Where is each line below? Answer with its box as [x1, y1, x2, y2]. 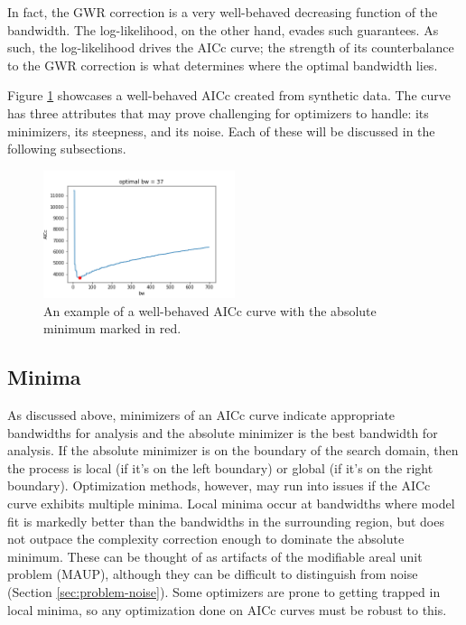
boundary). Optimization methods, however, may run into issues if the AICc [7, 476, 431, 495]
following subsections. [7, 139, 126, 158]
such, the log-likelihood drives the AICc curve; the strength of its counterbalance [7, 38, 454, 57]
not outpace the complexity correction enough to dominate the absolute [7, 529, 405, 548]
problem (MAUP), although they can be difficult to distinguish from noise [7, 564, 418, 583]
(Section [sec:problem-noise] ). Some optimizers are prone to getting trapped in [7, 583, 441, 601]
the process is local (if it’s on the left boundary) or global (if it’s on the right [7, 458, 433, 477]
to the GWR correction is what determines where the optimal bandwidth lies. [7, 55, 438, 74]
